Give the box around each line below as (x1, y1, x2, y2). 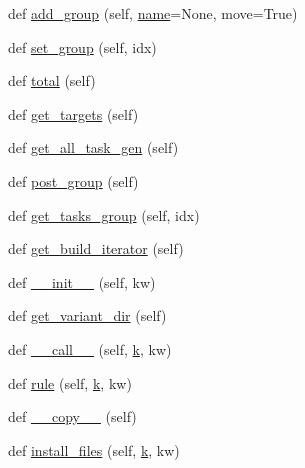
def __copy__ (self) (8, 406, 137, 427)
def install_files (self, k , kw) (8, 439, 180, 460)
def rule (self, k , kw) (8, 372, 132, 393)
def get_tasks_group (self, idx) (8, 204, 200, 225)
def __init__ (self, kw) (8, 271, 156, 292)
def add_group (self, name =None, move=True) (8, 3, 298, 23)
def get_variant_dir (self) (8, 305, 167, 326)
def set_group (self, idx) (8, 36, 157, 57)
